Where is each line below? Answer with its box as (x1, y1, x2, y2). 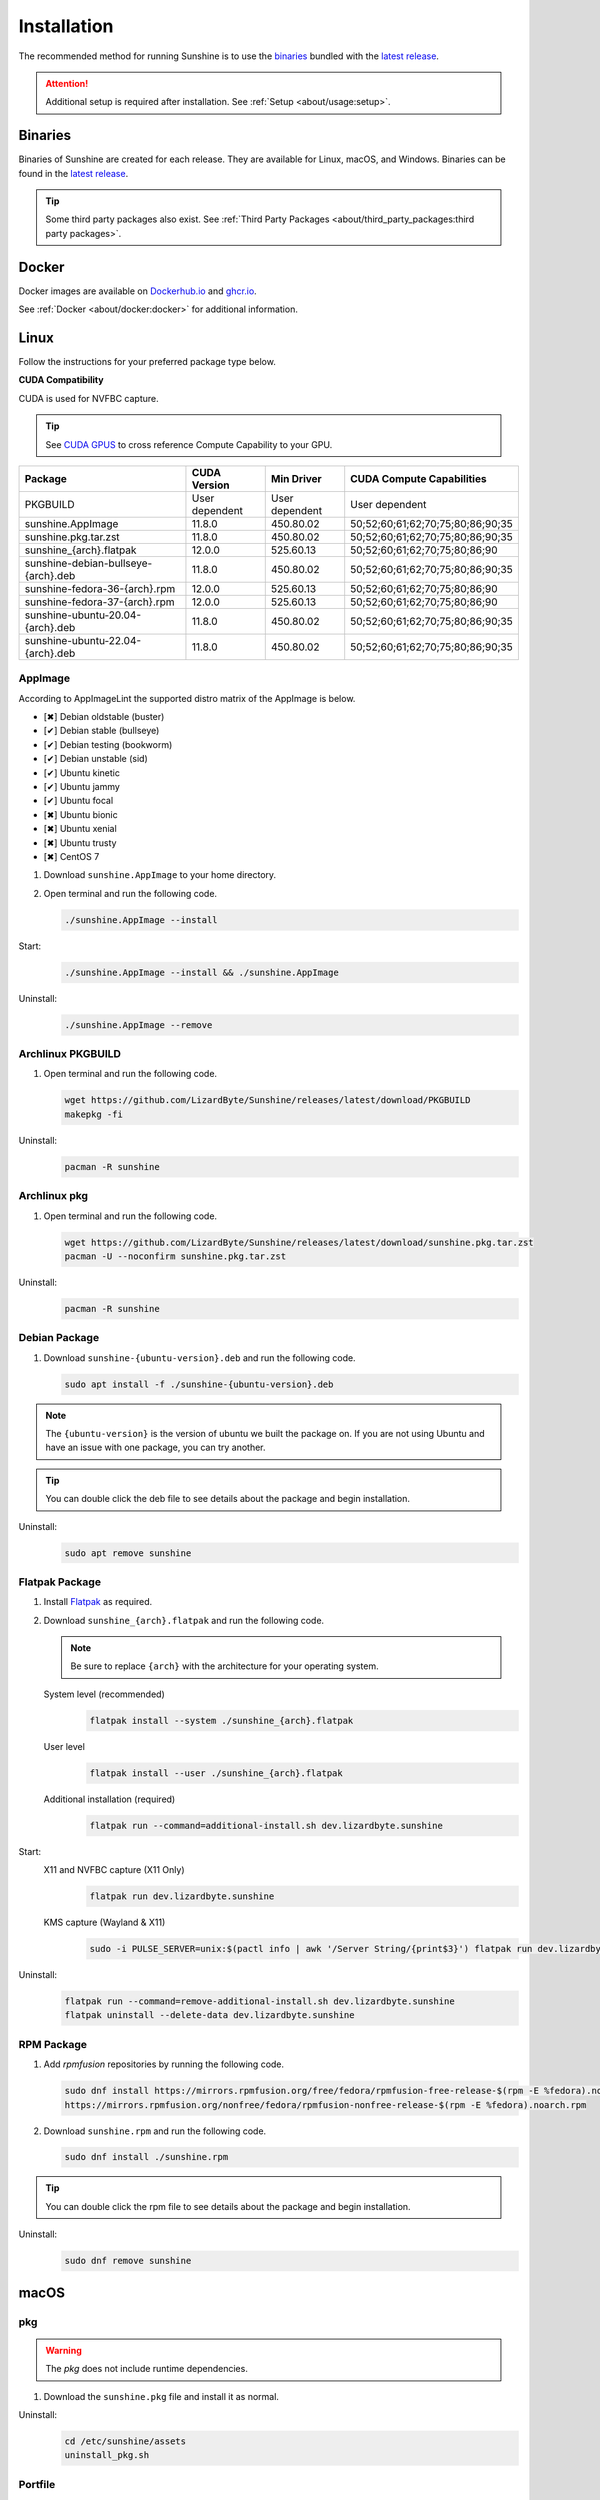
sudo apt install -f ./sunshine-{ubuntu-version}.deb (64, 1378, 334, 1390)
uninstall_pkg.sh (64, 2450, 150, 2461)
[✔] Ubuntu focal (43, 795, 114, 807)
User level (43, 1740, 85, 1752)
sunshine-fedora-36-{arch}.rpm (24, 581, 176, 595)
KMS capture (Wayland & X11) (43, 1916, 166, 1929)
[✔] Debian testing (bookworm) (43, 738, 173, 750)
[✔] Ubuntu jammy (43, 781, 120, 793)
